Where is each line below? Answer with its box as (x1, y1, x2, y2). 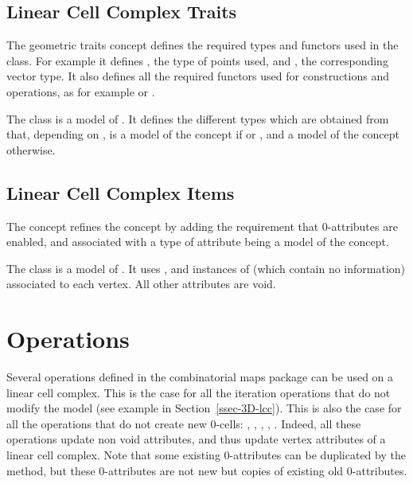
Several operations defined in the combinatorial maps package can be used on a (6, 369, 394, 385)
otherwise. (6, 141, 56, 158)
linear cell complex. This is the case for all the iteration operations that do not (6, 384, 391, 400)
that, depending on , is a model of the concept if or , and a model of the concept (6, 126, 400, 142)
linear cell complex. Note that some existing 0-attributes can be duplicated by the (6, 447, 406, 463)
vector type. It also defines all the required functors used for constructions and (6, 68, 389, 84)
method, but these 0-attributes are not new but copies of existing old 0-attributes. (6, 462, 407, 478)
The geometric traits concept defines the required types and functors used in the (6, 37, 399, 53)
